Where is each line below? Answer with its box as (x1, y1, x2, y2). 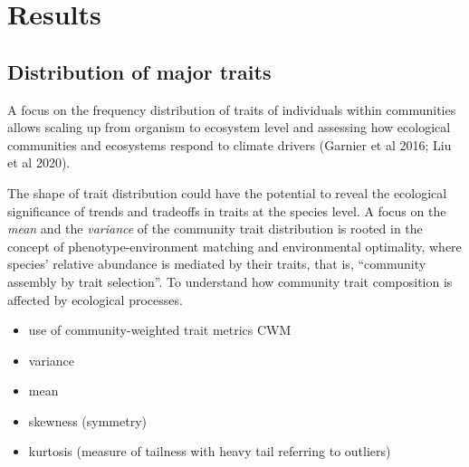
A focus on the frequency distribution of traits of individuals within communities (7, 100, 456, 119)
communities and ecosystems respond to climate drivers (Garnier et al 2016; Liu (7, 135, 452, 154)
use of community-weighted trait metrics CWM (28, 320, 292, 339)
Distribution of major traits (7, 57, 272, 85)
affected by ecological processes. (7, 290, 183, 309)
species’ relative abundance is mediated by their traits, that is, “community (7, 254, 426, 273)
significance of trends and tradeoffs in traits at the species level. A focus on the (7, 201, 446, 220)
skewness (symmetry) (28, 411, 147, 430)
